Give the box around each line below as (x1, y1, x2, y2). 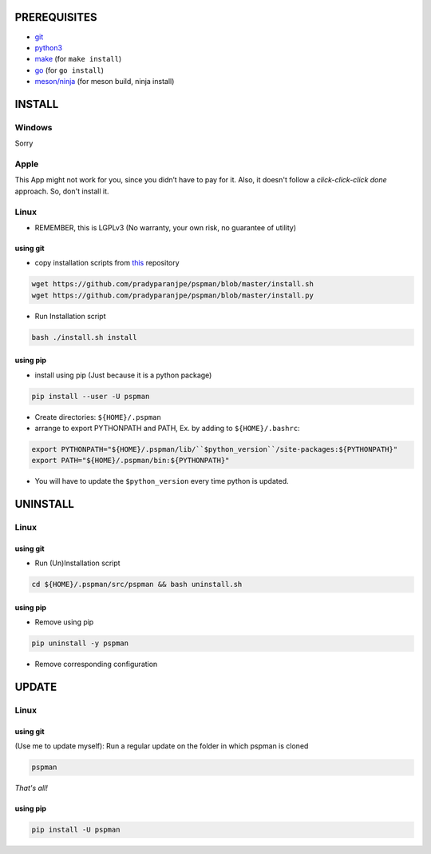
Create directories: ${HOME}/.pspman (34, 412, 161, 421)
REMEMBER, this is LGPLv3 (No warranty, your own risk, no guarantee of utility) (34, 222, 297, 232)
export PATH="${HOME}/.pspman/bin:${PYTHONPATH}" (31, 456, 230, 465)
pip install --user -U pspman (31, 392, 150, 401)
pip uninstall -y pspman (31, 639, 129, 648)
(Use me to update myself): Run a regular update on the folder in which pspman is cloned (14, 741, 309, 751)
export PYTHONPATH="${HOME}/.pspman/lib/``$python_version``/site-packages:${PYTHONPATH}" (31, 445, 398, 453)
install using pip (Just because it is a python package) (34, 370, 212, 380)
